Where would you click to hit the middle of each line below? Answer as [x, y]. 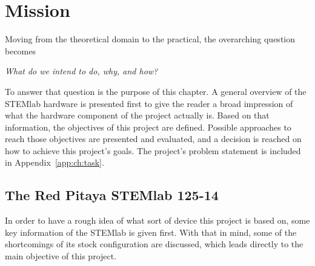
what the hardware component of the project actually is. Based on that [137, 115]
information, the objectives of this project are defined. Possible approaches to [148, 127]
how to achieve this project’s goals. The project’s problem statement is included [153, 150]
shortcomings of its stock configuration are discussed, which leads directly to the [154, 244]
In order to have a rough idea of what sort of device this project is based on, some [157, 220]
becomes [21, 50]
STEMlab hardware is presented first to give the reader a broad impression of [149, 103]
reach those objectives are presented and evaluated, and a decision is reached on [153, 139]
